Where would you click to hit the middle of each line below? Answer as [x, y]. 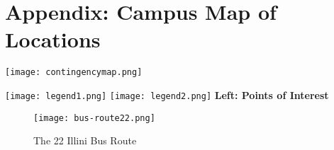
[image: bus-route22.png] [94, 118]
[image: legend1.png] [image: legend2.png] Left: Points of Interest [167, 94]
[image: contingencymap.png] [74, 73]
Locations [53, 39]
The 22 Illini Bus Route [85, 140]
